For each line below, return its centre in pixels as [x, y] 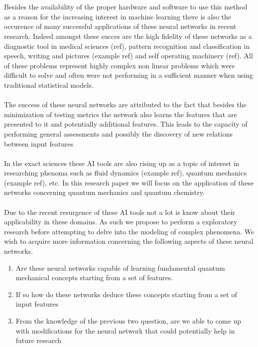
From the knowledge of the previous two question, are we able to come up [129, 321]
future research [38, 340]
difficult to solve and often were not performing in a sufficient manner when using [129, 75]
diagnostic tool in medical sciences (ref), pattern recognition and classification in [127, 46]
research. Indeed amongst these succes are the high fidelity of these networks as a [128, 36]
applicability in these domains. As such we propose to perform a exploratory [121, 222]
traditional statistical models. [49, 85]
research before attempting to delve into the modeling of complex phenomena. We [129, 231]
